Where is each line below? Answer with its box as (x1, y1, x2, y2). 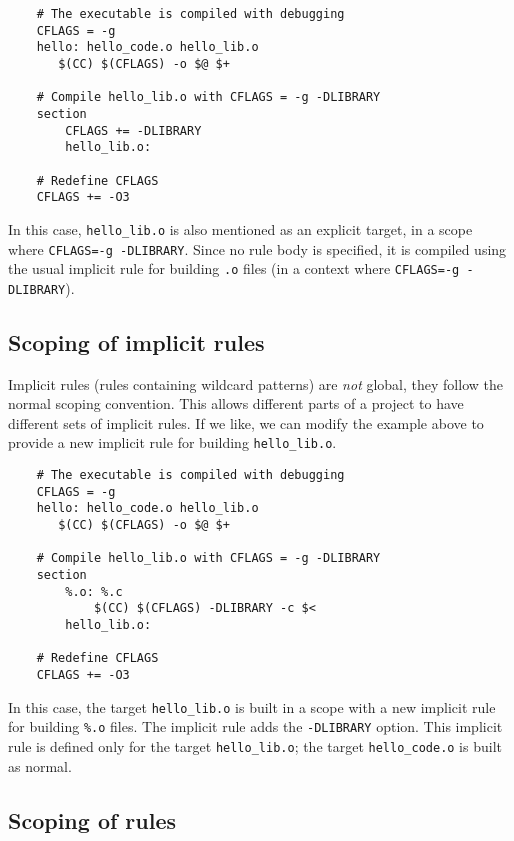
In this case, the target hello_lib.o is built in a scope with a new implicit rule (8, 696, 496, 717)
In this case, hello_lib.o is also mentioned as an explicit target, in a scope (8, 218, 473, 239)
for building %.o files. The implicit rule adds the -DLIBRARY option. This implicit (8, 716, 503, 737)
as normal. (8, 755, 72, 776)
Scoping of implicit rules (8, 326, 265, 357)
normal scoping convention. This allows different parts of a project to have (8, 393, 464, 414)
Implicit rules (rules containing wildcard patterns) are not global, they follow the (8, 373, 503, 394)
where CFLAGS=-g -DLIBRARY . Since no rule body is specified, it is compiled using (8, 238, 507, 259)
